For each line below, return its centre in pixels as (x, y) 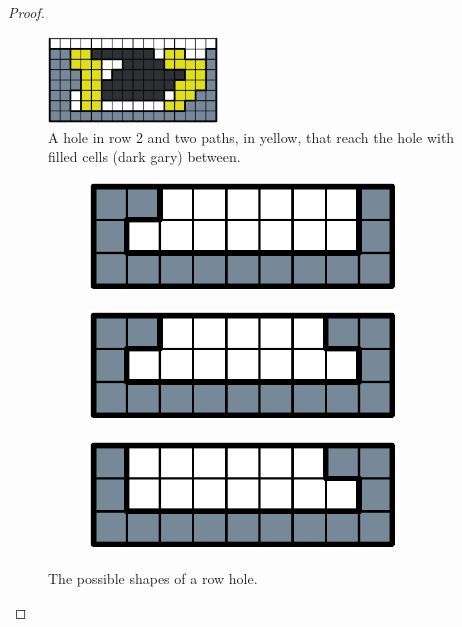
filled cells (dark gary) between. (144, 156)
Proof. (26, 12)
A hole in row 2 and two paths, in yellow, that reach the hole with (251, 136)
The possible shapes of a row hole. (153, 578)
